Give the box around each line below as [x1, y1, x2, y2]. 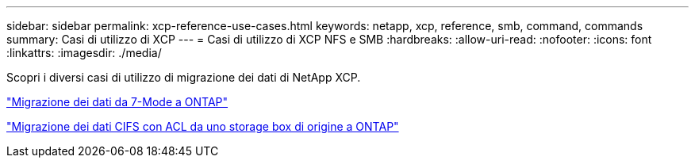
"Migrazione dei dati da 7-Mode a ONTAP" [6, 95, 228, 109]
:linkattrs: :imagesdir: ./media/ [6, 46, 162, 59]
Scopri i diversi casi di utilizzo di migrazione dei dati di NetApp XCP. [6, 71, 361, 84]
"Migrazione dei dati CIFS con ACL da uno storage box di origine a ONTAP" [6, 120, 399, 133]
